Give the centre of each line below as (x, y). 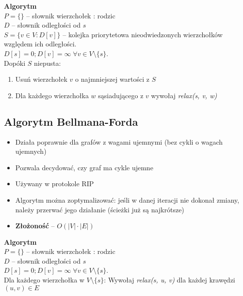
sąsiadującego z (121, 95)
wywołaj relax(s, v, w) (184, 95)
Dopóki (15, 63)
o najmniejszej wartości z (113, 79)
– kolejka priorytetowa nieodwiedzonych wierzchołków (143, 34)
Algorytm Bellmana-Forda (71, 121)
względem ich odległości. (40, 44)
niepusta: (48, 63)
